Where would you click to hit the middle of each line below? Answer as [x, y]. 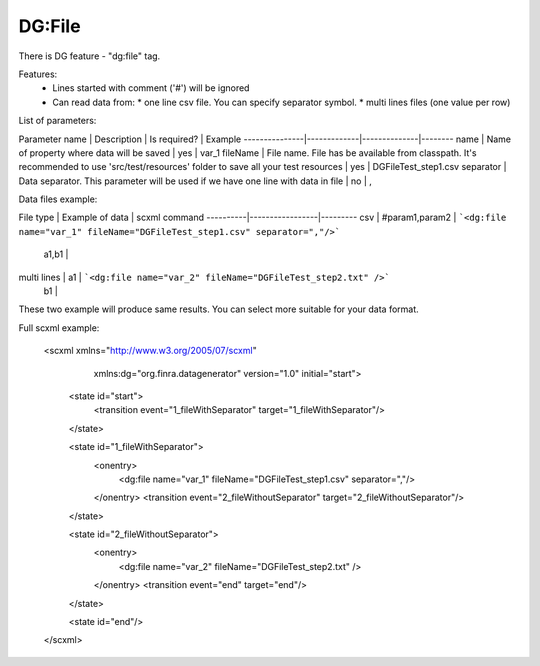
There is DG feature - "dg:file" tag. [89, 56]
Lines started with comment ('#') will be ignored [151, 88]
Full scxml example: [59, 327]
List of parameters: [57, 121]
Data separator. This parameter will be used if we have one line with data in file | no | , [195, 181]
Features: [38, 74]
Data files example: [58, 199]
